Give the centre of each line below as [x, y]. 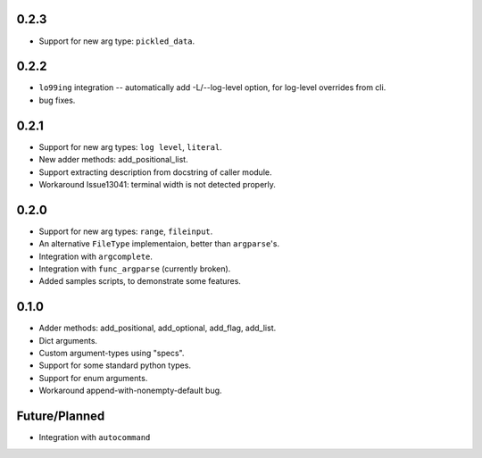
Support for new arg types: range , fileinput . [126, 231]
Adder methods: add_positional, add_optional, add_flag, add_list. [158, 328]
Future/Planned [61, 416]
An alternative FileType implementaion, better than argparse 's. [159, 244]
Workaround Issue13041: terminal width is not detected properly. [158, 184]
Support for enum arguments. [93, 378]
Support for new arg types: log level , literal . [130, 146]
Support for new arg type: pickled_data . [117, 41]
